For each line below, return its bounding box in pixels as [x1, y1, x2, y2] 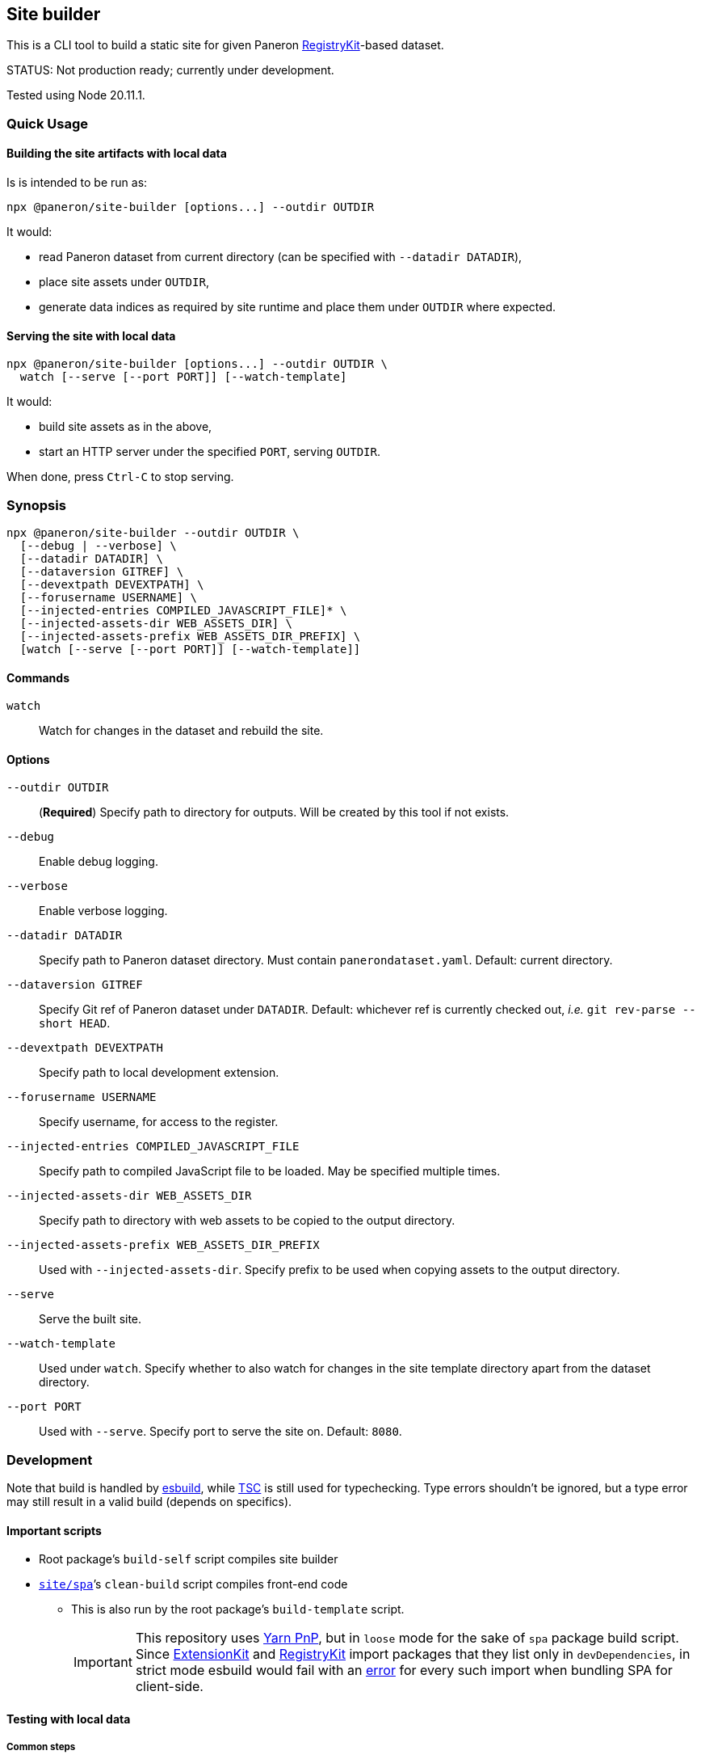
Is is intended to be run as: [6, 175, 148, 190]
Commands [6, 670, 70, 685]
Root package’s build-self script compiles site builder [39, 1552, 338, 1567]
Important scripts [6, 1523, 102, 1538]
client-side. [135, 1678, 204, 1695]
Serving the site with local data [6, 328, 176, 343]
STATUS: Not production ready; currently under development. [6, 63, 334, 78]
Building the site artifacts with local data [6, 146, 227, 161]
